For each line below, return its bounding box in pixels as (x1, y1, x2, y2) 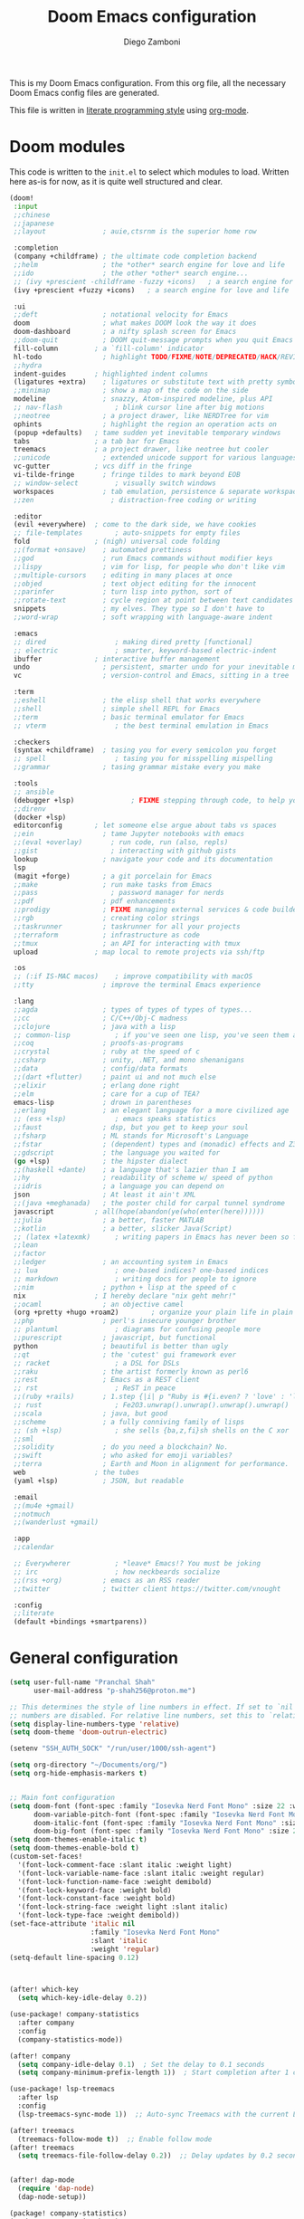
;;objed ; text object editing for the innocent (13, 579, 257, 588)
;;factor (13, 1249, 47, 1259)
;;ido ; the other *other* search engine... (13, 269, 249, 278)
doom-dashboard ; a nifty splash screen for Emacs (13, 328, 237, 337)
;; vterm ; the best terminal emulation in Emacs (13, 721, 270, 730)
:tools (13, 779, 39, 788)
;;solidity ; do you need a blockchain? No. (13, 1443, 229, 1452)
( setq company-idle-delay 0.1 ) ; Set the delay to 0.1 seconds (17, 2060, 265, 2069)
